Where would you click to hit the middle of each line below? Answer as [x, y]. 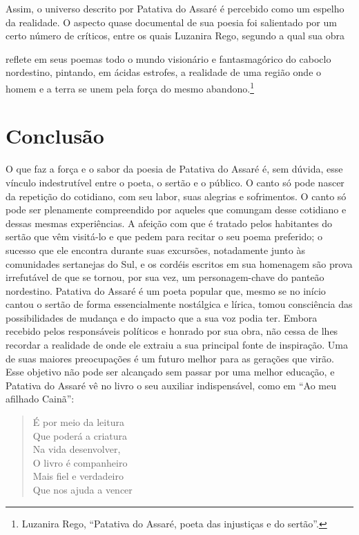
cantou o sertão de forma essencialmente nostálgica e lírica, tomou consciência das [179, 304]
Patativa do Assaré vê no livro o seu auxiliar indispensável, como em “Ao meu [171, 385]
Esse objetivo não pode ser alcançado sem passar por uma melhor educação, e [170, 372]
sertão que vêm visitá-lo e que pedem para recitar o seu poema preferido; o [164, 236]
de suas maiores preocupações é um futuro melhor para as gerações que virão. [170, 358]
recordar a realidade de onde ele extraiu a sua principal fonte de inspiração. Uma [177, 345]
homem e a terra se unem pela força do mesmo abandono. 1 [130, 87]
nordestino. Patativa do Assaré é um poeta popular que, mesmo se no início [166, 290]
